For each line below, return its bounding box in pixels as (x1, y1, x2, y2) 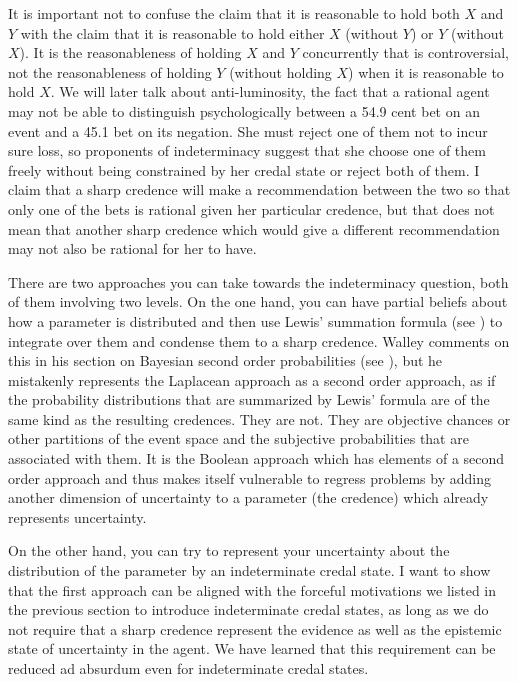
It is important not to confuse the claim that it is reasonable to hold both (8, 3, 460, 23)
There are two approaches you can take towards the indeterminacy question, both (8, 271, 509, 292)
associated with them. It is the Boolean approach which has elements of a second (8, 448, 505, 469)
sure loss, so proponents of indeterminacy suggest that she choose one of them (8, 140, 486, 161)
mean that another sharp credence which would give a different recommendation (8, 218, 500, 239)
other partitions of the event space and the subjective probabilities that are (8, 428, 469, 449)
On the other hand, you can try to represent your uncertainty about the (8, 540, 450, 561)
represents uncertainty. (8, 506, 147, 527)
